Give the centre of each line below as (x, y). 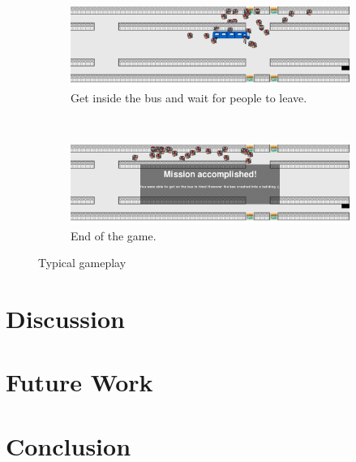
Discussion (65, 318)
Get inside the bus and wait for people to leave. (189, 97)
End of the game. (114, 235)
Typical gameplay (82, 263)
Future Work (79, 382)
